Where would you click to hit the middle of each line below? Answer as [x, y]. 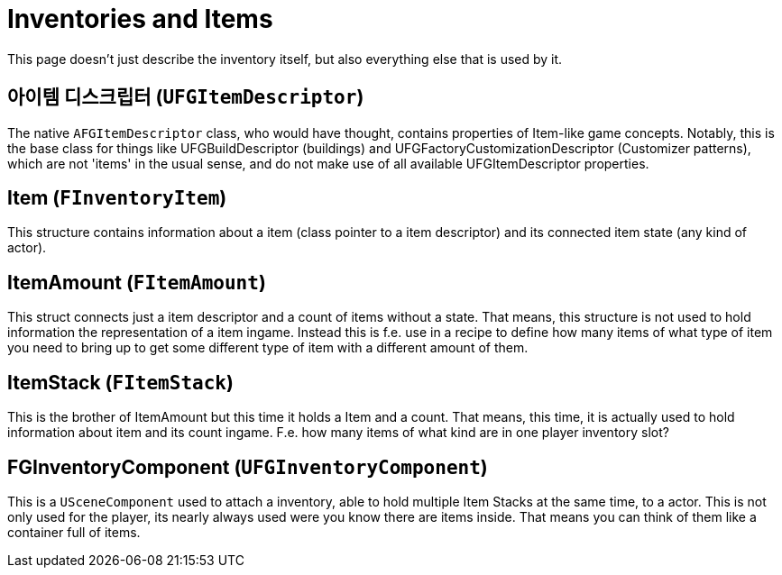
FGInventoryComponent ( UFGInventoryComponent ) [248, 467]
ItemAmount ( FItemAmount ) [137, 282]
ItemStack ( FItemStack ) [120, 382]
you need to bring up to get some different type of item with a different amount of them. [268, 348]
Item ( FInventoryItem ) [117, 198]
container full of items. [74, 532]
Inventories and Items [140, 19]
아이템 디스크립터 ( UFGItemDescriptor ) [186, 97]
